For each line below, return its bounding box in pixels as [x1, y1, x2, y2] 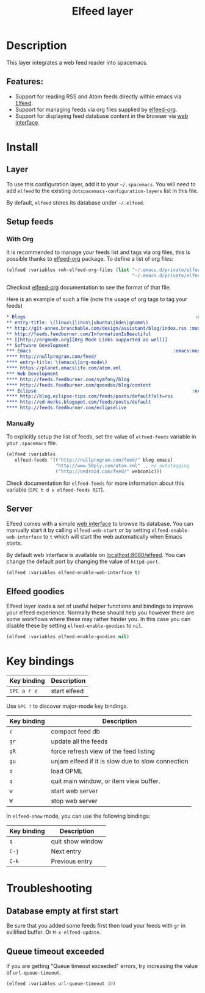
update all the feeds [51, 737, 108, 746]
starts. [6, 539, 23, 547]
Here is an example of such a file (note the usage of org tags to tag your [6, 296, 188, 303]
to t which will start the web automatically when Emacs [43, 533, 182, 540]
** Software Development [6, 342, 70, 349]
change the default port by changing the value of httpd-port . [6, 558, 160, 565]
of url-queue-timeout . [6, 969, 62, 976]
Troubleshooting [6, 881, 93, 895]
